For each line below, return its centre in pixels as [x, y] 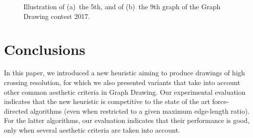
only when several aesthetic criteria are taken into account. [92, 129]
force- [221, 101]
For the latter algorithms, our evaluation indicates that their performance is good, [127, 120]
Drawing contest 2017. [57, 16]
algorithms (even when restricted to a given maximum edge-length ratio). [140, 111]
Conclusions [45, 49]
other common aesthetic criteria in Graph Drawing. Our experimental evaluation [125, 92]
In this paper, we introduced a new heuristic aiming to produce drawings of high [125, 73]
